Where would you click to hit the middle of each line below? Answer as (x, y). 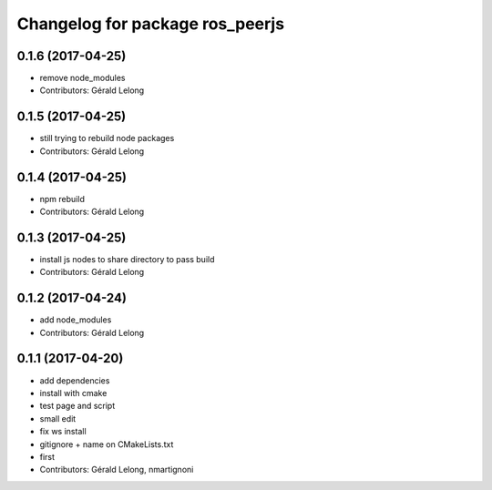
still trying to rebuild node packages (107, 138)
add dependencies (75, 380)
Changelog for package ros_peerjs (151, 24)
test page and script (77, 406)
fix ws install (63, 432)
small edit (58, 418)
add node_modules (76, 320)
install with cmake (73, 393)
